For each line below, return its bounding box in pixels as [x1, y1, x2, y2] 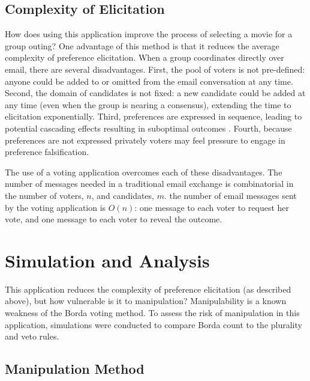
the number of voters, [5, 189, 84, 201]
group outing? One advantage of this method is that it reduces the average [5, 39, 279, 52]
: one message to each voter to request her [134, 201, 290, 213]
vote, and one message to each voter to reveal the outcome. [5, 213, 222, 225]
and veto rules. [5, 330, 59, 343]
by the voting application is [5, 201, 106, 213]
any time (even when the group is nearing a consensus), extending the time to [5, 98, 291, 111]
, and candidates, [91, 189, 154, 201]
